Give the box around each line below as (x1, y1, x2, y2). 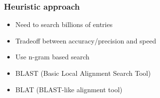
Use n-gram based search (15, 52, 89, 62)
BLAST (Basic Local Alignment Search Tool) (15, 68, 151, 78)
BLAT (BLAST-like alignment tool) (15, 84, 123, 94)
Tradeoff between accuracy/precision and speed (15, 35, 156, 45)
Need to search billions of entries (15, 19, 113, 29)
